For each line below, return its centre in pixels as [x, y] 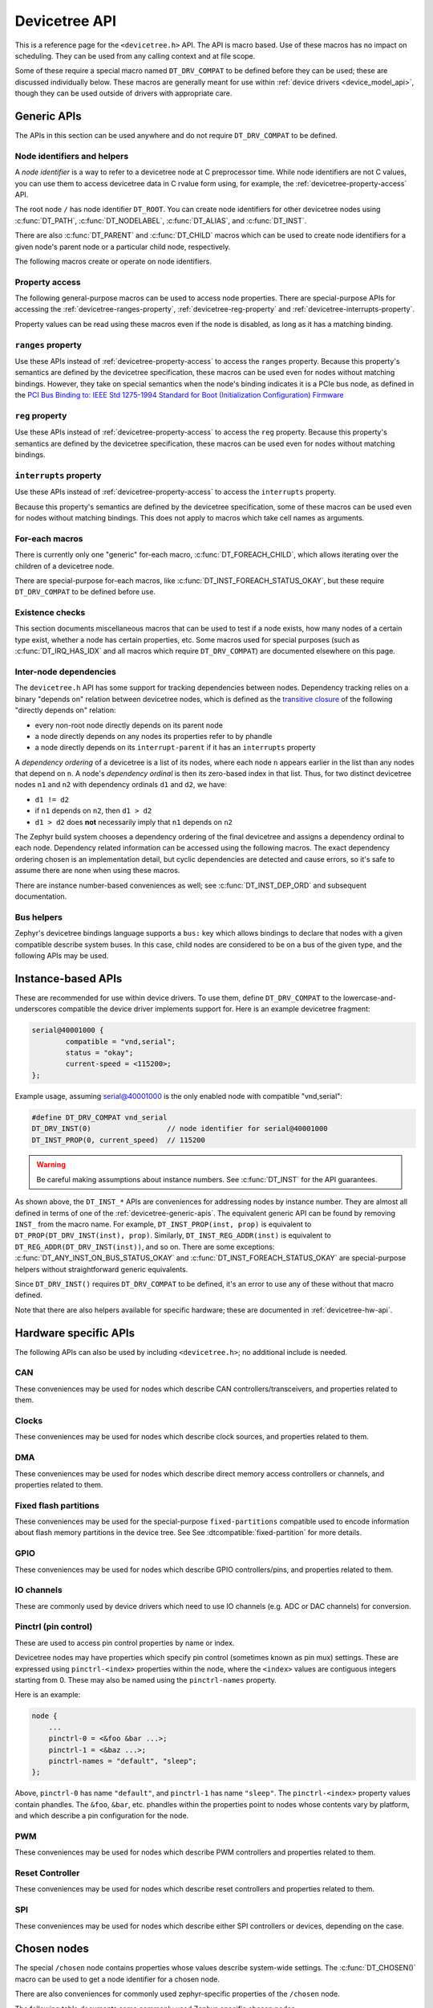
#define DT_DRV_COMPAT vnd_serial [99, 1117]
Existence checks [50, 613]
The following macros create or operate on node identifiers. [113, 261]
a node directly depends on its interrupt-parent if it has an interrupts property [175, 748]
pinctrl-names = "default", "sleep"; [123, 1761]
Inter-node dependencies [65, 671]
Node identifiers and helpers [72, 156]
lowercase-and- [370, 998]
